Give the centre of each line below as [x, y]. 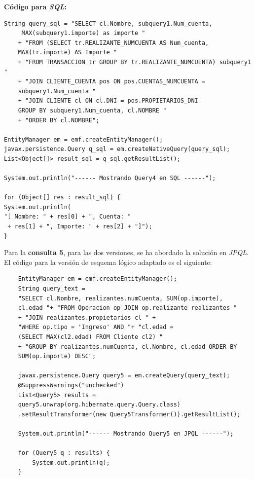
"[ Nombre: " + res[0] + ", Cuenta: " [68, 217]
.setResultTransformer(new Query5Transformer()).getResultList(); [129, 414]
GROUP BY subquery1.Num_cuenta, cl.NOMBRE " [92, 110]
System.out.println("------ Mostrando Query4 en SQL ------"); [110, 178]
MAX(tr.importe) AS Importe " [68, 53]
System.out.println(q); [71, 462]
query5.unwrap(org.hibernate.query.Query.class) [99, 405]
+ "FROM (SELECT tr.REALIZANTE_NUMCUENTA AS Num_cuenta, [113, 43]
